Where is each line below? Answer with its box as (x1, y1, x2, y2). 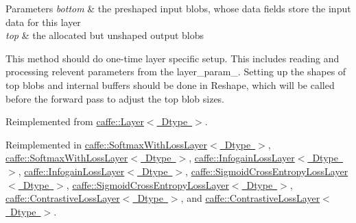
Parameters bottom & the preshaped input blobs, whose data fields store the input (5, 1, 351, 15)
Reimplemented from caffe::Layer (5, 114, 144, 129)
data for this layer (5, 14, 81, 29)
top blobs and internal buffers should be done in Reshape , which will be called (5, 77, 335, 92)
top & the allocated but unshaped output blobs (5, 28, 204, 42)
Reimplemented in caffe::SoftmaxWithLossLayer (5, 137, 207, 151)
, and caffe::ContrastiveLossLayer (180, 191, 320, 205)
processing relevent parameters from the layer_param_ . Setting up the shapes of (5, 64, 346, 79)
